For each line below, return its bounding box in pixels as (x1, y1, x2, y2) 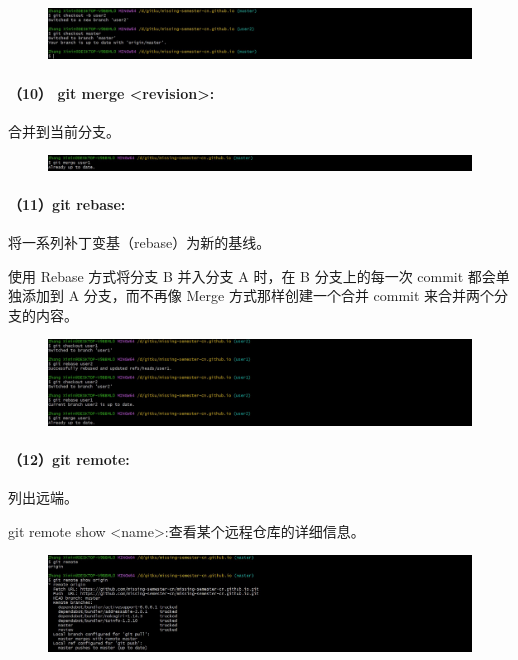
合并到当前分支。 (8, 120, 120, 141)
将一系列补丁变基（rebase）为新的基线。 (8, 232, 271, 253)
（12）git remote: (8, 448, 130, 469)
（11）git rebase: (8, 193, 126, 214)
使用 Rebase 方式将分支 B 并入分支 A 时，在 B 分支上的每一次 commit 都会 (8, 265, 496, 286)
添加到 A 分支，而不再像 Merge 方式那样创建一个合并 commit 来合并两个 (21, 285, 495, 306)
